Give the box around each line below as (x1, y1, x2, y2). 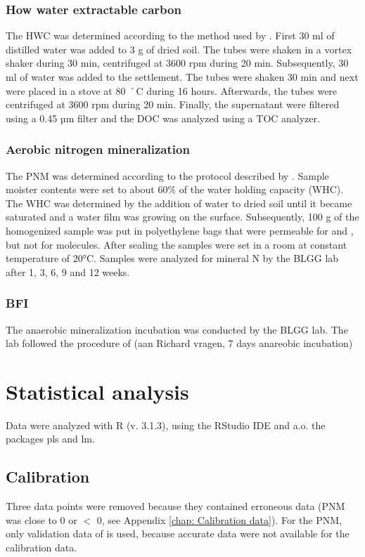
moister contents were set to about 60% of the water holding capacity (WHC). (6, 182, 344, 197)
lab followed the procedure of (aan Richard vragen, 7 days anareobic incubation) (6, 336, 353, 350)
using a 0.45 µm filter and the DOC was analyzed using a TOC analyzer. (6, 110, 320, 125)
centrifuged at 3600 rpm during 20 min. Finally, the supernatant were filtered (6, 97, 340, 112)
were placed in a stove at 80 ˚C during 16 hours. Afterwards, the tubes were (6, 83, 338, 98)
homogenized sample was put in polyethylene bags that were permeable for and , (6, 223, 354, 237)
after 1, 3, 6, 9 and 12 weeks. (6, 264, 130, 279)
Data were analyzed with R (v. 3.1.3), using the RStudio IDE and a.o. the (6, 417, 326, 432)
